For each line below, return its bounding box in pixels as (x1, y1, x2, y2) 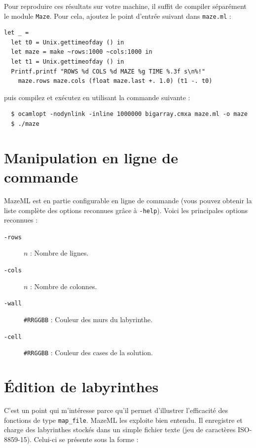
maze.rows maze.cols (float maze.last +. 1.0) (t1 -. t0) (18, 77, 213, 85)
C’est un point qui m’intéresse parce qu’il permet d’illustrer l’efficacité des (4, 405, 228, 415)
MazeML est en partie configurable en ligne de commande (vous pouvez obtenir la (4, 195, 252, 205)
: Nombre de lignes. (30, 248, 89, 258)
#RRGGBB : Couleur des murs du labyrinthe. (24, 314, 153, 324)
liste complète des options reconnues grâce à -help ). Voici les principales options (4, 205, 248, 215)
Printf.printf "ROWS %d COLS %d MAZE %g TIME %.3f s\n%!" (11, 68, 206, 75)
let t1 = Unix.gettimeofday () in (11, 58, 124, 66)
